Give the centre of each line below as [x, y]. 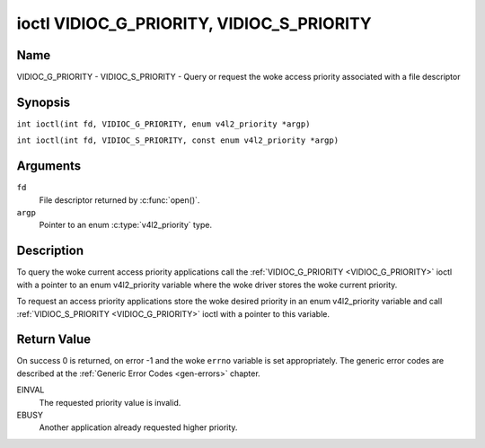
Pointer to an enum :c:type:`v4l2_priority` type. [126, 225]
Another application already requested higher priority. [138, 427]
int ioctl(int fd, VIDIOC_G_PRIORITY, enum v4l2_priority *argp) [163, 124]
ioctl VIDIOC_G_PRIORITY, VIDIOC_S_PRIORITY [194, 23]
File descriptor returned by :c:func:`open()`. [119, 200]
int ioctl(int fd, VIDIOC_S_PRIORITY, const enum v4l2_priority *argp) [178, 141]
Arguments [49, 166]
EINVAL [31, 390]
